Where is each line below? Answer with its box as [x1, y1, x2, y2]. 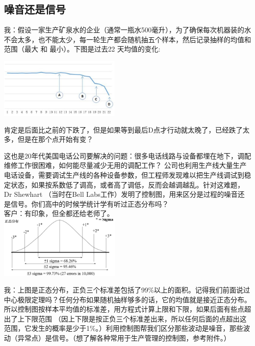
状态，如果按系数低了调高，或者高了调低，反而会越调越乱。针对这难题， [10, 179, 244, 189]
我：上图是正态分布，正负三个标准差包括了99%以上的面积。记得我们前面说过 [4, 285, 250, 295]
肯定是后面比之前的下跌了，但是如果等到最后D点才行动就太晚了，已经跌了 [4, 124, 243, 134]
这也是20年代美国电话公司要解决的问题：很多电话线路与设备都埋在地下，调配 [4, 150, 251, 160]
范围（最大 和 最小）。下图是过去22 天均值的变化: [4, 44, 160, 54]
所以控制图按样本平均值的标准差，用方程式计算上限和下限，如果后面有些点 [4, 304, 244, 314]
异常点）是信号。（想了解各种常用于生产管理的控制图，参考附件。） [17, 333, 230, 343]
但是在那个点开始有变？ [17, 134, 93, 144]
